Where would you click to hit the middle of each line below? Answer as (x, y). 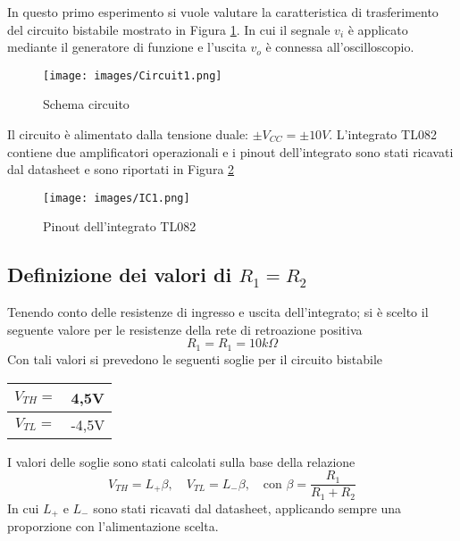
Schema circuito (86, 104)
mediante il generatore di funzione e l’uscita (127, 47)
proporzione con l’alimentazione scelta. (113, 526)
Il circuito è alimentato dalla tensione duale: (128, 134)
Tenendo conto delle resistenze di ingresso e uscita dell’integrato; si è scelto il (218, 312)
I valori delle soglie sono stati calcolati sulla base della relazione (181, 461)
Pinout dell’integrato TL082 (120, 226)
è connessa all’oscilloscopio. (340, 47)
